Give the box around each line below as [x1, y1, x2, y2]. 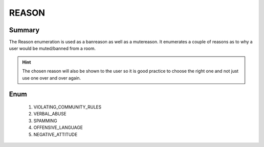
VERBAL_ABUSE [33, 111, 66, 117]
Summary [9, 26, 40, 34]
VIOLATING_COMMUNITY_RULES [33, 104, 102, 110]
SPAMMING [33, 118, 57, 124]
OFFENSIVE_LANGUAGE [33, 125, 83, 130]
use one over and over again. [22, 75, 81, 81]
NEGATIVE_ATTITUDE [33, 131, 78, 137]
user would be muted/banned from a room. [9, 45, 96, 51]
